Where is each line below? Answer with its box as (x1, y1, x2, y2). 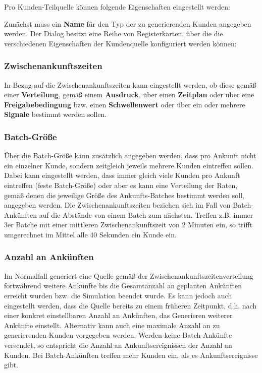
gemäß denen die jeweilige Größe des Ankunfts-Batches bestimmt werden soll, (4, 190, 244, 200)
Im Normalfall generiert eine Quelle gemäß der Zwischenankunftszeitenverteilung (4, 270, 253, 281)
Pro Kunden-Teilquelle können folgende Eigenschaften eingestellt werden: (4, 2, 230, 12)
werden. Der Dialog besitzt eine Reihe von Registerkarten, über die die (4, 28, 223, 39)
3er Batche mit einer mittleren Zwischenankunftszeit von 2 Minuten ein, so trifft (4, 219, 253, 230)
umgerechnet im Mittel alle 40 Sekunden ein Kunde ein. (4, 229, 177, 239)
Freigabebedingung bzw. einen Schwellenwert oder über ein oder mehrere (4, 99, 245, 109)
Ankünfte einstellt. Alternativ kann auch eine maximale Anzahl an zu (4, 320, 220, 330)
